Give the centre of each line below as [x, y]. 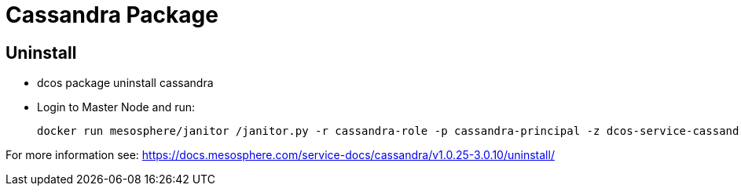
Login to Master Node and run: [116, 107]
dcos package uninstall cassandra [125, 83]
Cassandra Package [112, 15]
